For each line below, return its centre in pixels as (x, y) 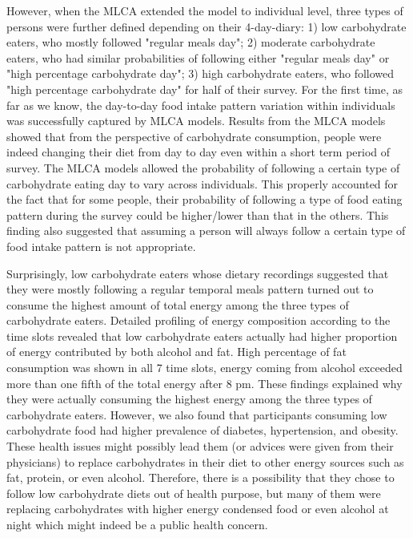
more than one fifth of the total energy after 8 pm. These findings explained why (204, 383)
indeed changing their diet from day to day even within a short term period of (198, 152)
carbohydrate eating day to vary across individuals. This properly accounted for (202, 183)
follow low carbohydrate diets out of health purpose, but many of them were (194, 493)
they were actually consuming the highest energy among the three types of (189, 399)
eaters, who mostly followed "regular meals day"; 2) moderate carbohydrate (191, 42)
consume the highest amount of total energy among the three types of (178, 304)
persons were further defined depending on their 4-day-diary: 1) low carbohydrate (206, 26)
